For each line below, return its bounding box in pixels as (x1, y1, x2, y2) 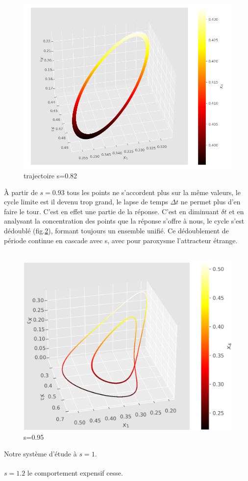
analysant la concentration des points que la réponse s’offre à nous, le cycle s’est (4, 216, 245, 226)
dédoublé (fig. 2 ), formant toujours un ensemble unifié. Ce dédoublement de (4, 226, 229, 236)
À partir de (4, 187, 38, 197)
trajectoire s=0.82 (24, 170, 77, 181)
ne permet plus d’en (180, 197, 241, 207)
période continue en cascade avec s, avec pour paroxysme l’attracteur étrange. (4, 235, 238, 245)
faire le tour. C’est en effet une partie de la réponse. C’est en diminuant (4, 206, 219, 216)
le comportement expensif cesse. (27, 468, 123, 478)
